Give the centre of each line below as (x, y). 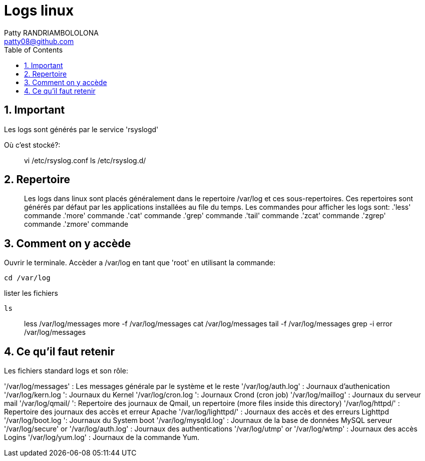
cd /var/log (27, 278)
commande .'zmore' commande (76, 224)
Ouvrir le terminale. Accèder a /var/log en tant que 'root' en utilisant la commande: (140, 263)
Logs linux (39, 11)
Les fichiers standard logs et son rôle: (66, 371)
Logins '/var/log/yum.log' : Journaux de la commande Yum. (102, 437)
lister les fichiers (31, 293)
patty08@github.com (39, 41)
